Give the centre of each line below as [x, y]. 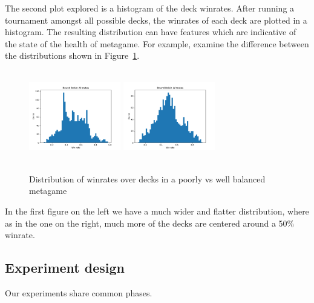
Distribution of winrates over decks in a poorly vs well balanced [147, 178]
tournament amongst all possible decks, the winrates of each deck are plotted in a [156, 20]
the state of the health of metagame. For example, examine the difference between [157, 43]
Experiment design [65, 268]
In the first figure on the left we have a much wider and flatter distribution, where [157, 211]
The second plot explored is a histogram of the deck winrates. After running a [150, 8]
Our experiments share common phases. [79, 292]
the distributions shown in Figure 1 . [72, 55]
